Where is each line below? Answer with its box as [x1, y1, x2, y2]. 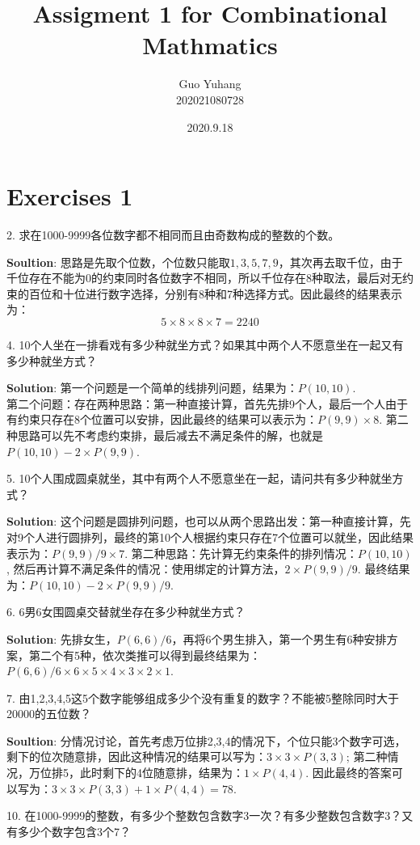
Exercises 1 [6, 180, 133, 213]
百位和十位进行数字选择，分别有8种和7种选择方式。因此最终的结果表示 [28, 285, 402, 302]
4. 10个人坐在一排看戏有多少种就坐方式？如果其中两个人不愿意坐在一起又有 [6, 336, 404, 353]
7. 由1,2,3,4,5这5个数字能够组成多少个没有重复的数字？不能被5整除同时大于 [6, 689, 400, 706]
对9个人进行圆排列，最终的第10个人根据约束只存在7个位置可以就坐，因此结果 [6, 528, 414, 545]
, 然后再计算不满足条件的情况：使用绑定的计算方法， [6, 560, 285, 577]
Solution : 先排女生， [6, 630, 117, 647]
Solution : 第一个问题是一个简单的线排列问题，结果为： [6, 379, 298, 396]
